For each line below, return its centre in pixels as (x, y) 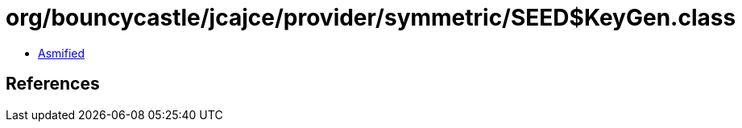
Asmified (62, 53)
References (53, 84)
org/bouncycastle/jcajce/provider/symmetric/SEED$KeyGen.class (371, 18)
